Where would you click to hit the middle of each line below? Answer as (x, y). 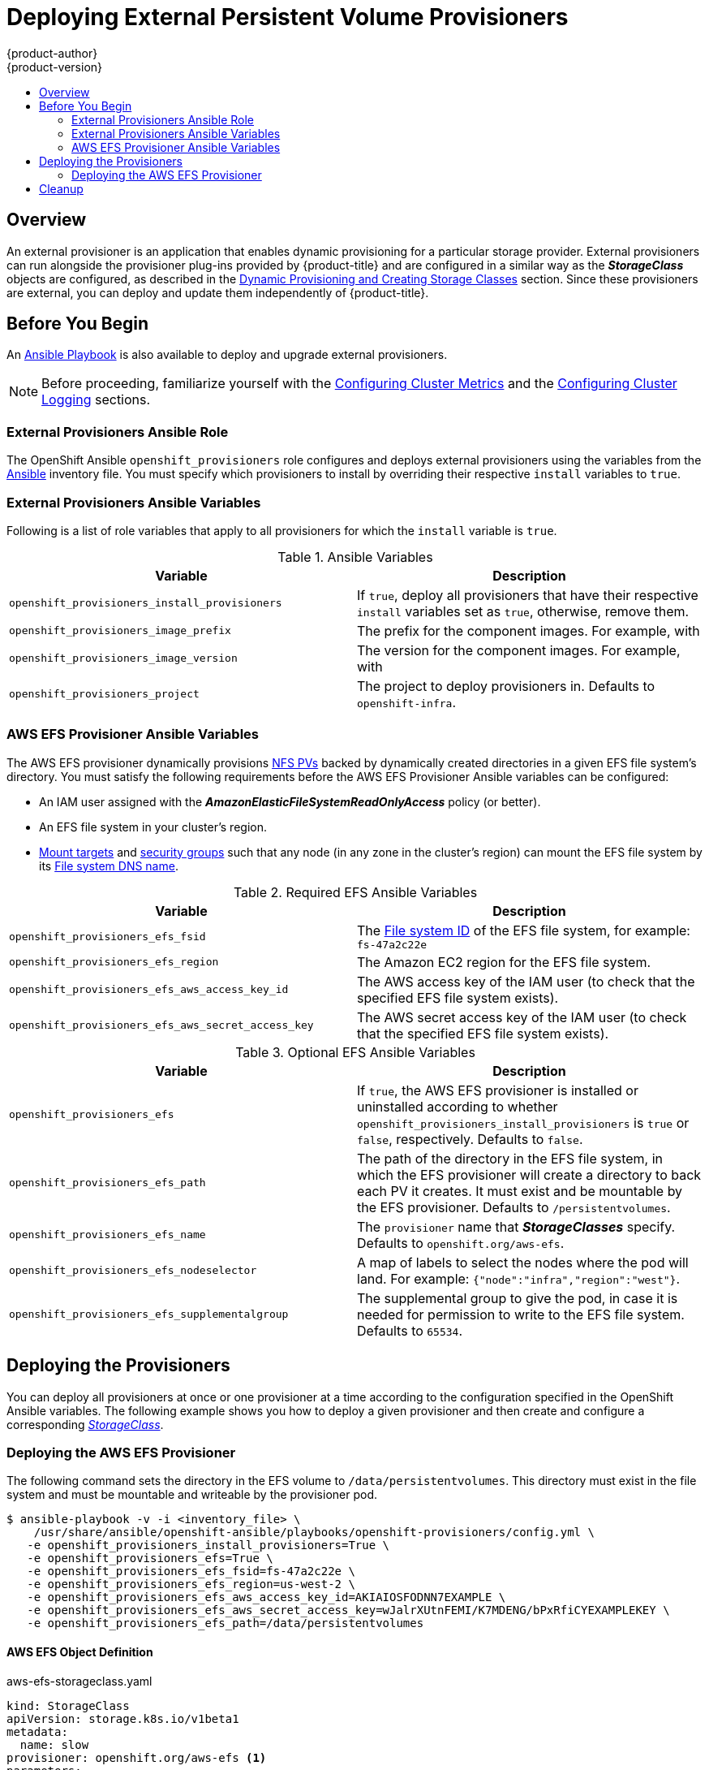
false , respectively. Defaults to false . (470, 1139)
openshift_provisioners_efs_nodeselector (133, 1271)
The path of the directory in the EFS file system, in (510, 1158)
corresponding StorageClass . (85, 1424)
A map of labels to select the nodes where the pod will (523, 1262)
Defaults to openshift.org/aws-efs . (461, 1243)
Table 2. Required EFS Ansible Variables (355, 892)
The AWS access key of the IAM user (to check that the (526, 981)
